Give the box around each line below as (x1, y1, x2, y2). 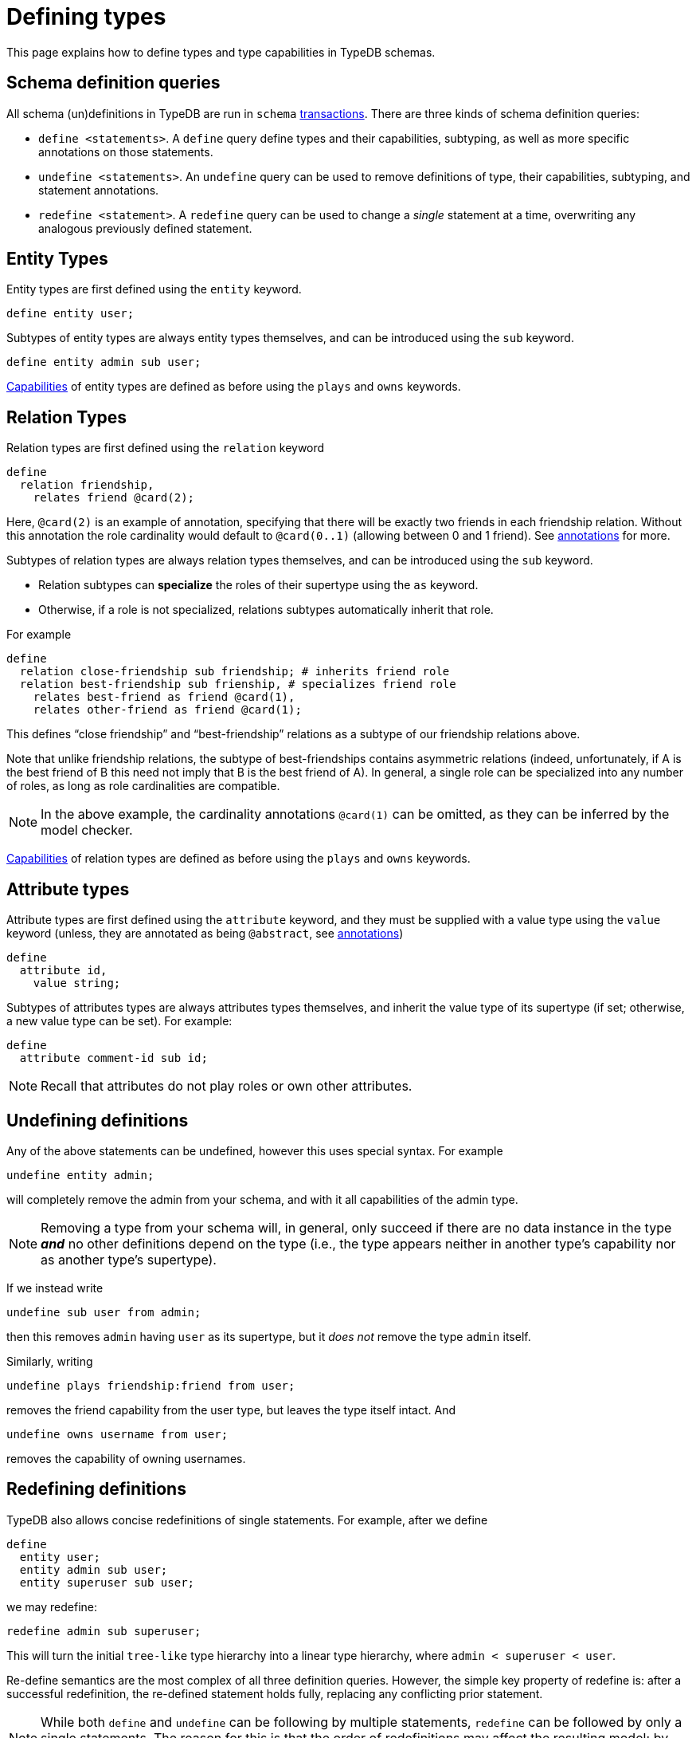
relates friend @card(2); (33, 491, 195, 505)
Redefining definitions (6, 1479, 186, 1500)
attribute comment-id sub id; (19, 1052, 208, 1065)
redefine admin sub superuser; (6, 1624, 201, 1638)
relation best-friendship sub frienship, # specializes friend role (19, 678, 456, 691)
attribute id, (19, 964, 108, 977)
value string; (33, 977, 121, 990)
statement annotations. (38, 183, 159, 197)
